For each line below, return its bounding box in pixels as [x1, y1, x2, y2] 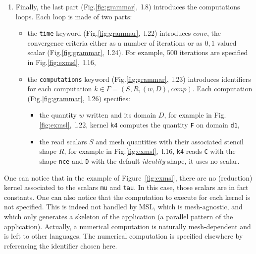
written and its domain [86, 110, 156, 120]
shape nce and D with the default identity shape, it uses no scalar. [39, 155, 240, 166]
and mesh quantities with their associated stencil [96, 136, 244, 146]
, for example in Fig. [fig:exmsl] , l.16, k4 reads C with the [64, 146, 236, 156]
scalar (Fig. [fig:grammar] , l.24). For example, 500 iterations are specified [27, 47, 248, 58]
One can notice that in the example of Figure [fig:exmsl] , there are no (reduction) [4, 172, 253, 183]
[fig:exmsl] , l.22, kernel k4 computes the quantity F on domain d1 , [39, 120, 240, 130]
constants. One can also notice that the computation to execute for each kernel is [4, 191, 251, 202]
